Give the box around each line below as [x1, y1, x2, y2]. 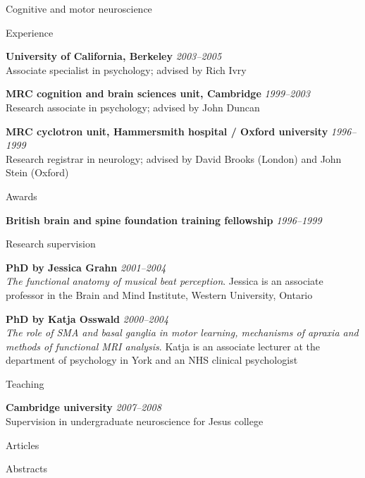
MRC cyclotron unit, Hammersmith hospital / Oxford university [6, 123, 328, 138]
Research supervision [6, 236, 96, 251]
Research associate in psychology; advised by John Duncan [6, 99, 260, 114]
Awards [6, 188, 37, 203]
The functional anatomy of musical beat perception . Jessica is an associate [6, 274, 323, 288]
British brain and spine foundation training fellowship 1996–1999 [6, 212, 322, 227]
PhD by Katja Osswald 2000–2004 [6, 311, 169, 326]
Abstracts [6, 461, 47, 476]
